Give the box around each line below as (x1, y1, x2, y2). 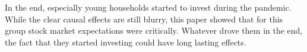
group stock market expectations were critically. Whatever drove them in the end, (5, 24, 303, 37)
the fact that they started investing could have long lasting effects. (5, 35, 246, 48)
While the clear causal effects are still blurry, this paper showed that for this (5, 12, 283, 25)
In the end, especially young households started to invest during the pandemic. (5, 1, 292, 13)
